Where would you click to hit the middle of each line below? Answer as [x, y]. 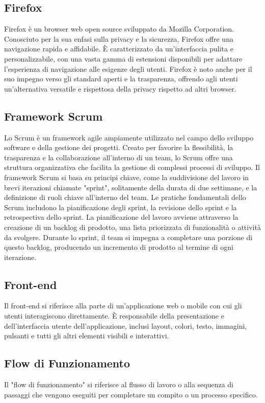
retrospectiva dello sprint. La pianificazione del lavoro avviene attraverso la [121, 217]
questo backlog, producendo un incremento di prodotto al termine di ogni [119, 247]
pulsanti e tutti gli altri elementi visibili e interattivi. [87, 336]
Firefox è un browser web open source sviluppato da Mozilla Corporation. [119, 29]
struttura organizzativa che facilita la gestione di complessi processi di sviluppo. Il [132, 167]
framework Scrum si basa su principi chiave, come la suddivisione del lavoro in [127, 177]
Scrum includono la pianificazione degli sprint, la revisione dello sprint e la [121, 207]
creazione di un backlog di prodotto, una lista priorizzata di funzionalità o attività [132, 227]
